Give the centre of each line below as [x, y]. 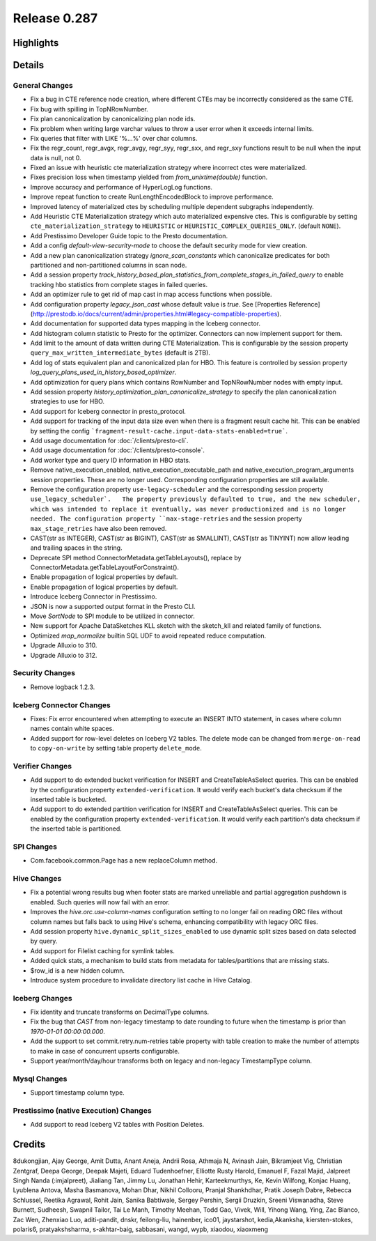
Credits [29, 1144]
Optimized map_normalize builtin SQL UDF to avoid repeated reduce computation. [148, 635]
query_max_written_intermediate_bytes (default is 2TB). [120, 353]
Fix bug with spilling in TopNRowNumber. [89, 109]
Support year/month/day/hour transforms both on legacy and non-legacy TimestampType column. [171, 1061]
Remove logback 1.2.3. [63, 687]
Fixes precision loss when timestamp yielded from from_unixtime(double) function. [149, 177]
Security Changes [44, 673]
